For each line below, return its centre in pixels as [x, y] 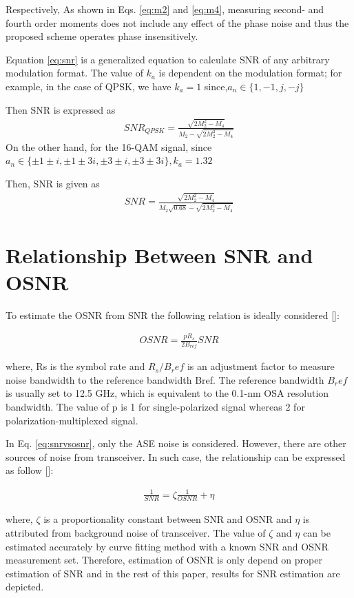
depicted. [25, 587]
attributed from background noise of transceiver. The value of [136, 532]
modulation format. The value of [74, 73]
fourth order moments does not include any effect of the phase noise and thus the [177, 22]
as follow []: [30, 470]
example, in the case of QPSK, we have [88, 86]
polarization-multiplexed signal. [72, 420]
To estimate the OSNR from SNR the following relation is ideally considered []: [173, 315]
